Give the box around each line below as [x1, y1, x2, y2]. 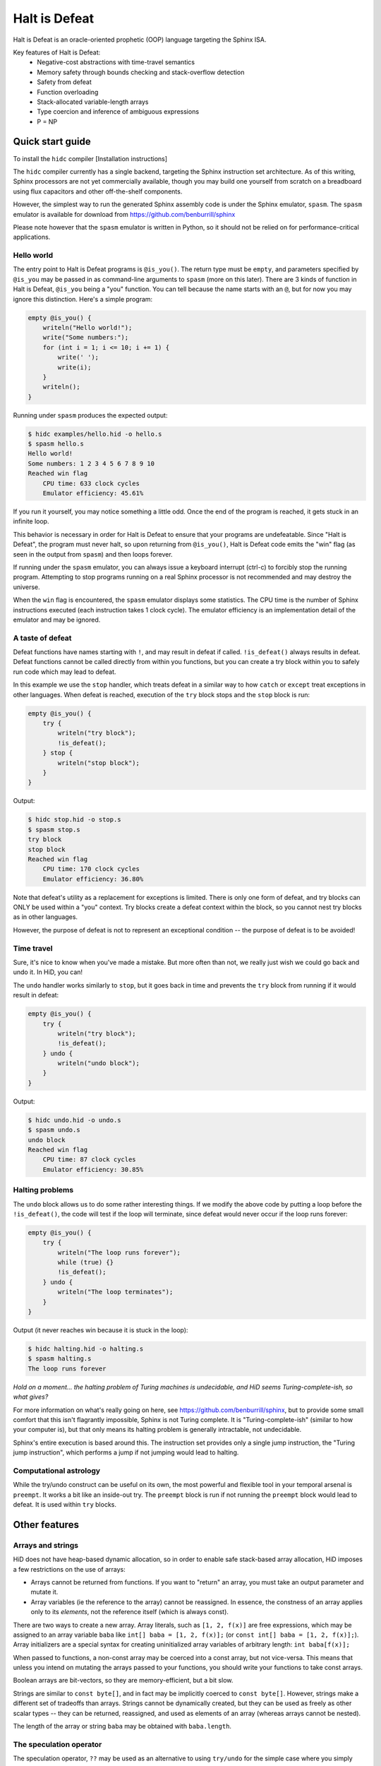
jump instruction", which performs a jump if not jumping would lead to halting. [13, 1448, 239, 1457]
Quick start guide [13, 136, 91, 148]
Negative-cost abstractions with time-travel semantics [37, 58, 195, 66]
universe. [13, 583, 40, 591]
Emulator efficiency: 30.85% [42, 1166, 144, 1173]
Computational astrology [13, 1466, 101, 1476]
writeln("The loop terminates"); [57, 1288, 174, 1296]
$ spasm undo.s [28, 1126, 80, 1134]
